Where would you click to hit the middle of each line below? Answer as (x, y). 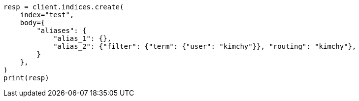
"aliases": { (62, 31)
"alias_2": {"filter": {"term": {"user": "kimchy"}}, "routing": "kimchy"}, (205, 46)
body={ (33, 23)
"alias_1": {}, (82, 38)
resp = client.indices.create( (64, 7)
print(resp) (26, 78)
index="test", (47, 15)
